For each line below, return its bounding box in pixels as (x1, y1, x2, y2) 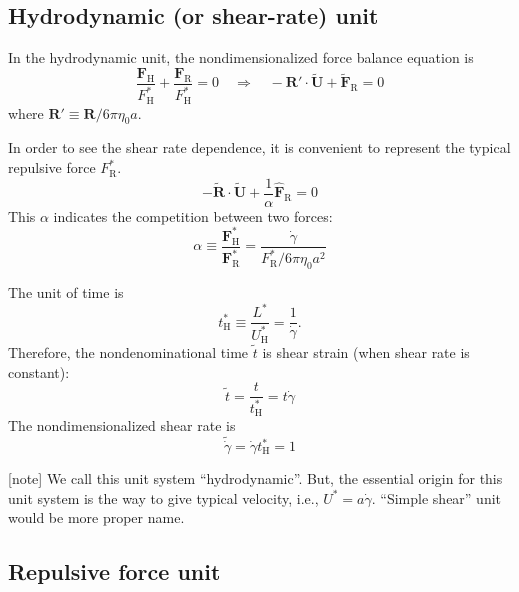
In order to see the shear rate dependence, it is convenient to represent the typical (8, 137, 511, 158)
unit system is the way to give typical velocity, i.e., (8, 487, 319, 508)
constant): (8, 361, 70, 382)
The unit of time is (8, 282, 124, 302)
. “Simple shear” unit (371, 487, 502, 508)
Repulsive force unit (8, 556, 221, 587)
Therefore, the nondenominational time (8, 341, 249, 362)
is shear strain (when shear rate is (262, 341, 470, 362)
